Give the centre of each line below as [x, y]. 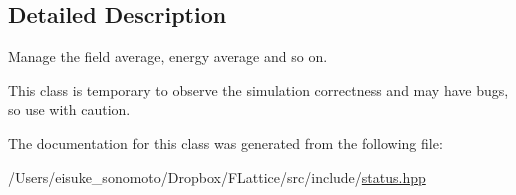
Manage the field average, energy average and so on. [168, 56]
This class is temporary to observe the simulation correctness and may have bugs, [258, 89]
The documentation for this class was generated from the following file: [225, 142]
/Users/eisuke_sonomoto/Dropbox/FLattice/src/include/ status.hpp [217, 176]
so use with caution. [69, 109]
